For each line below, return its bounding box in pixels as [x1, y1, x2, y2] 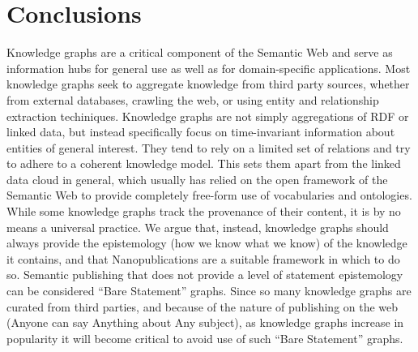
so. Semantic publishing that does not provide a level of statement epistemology [6, 266, 403, 283]
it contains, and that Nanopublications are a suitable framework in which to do [6, 250, 400, 267]
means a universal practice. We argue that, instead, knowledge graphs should [6, 218, 389, 235]
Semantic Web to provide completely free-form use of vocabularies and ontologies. [6, 187, 412, 204]
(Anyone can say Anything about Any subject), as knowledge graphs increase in [6, 314, 404, 331]
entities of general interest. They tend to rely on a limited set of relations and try [6, 139, 411, 156]
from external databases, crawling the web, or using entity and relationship [6, 91, 379, 108]
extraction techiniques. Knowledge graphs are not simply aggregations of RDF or [6, 107, 409, 124]
